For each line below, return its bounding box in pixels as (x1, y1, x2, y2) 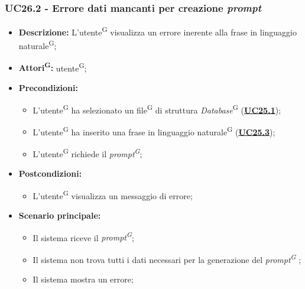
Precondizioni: (18, 81, 78, 93)
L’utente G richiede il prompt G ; (33, 146, 142, 160)
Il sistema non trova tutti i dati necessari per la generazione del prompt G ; (33, 252, 301, 265)
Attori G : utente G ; (18, 60, 87, 74)
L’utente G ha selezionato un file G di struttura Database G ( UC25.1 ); (33, 102, 281, 116)
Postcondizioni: (18, 167, 82, 180)
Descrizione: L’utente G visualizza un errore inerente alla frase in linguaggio (18, 24, 297, 38)
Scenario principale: (18, 209, 101, 222)
